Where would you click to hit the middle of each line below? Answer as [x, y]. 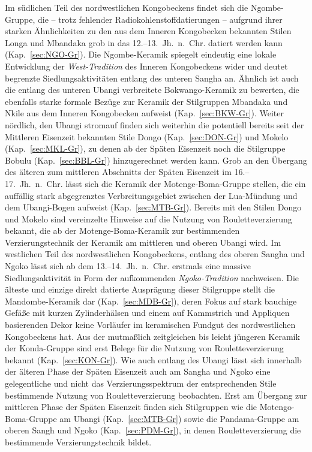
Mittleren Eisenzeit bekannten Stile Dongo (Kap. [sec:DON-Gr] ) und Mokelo [147, 136]
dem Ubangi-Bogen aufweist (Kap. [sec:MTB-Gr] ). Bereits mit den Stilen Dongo [153, 207]
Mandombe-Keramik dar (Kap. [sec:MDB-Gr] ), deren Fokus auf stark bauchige [151, 301]
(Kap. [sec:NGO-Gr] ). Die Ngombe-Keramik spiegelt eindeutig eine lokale [141, 54]
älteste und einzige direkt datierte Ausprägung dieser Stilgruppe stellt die [140, 289]
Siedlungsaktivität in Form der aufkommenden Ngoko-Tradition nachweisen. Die [152, 277]
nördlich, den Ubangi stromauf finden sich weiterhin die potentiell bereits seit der [154, 124]
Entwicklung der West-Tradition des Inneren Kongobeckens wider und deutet [146, 66]
